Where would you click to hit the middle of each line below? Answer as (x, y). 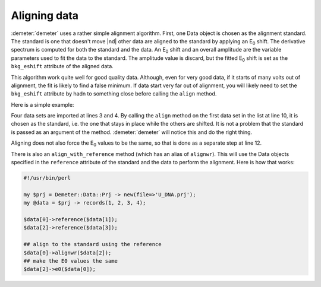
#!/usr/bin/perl (47, 178)
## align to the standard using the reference (92, 244)
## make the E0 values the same (71, 261)
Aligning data (45, 15)
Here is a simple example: (43, 104)
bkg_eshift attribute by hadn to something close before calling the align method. (114, 94)
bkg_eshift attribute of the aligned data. (62, 66)
